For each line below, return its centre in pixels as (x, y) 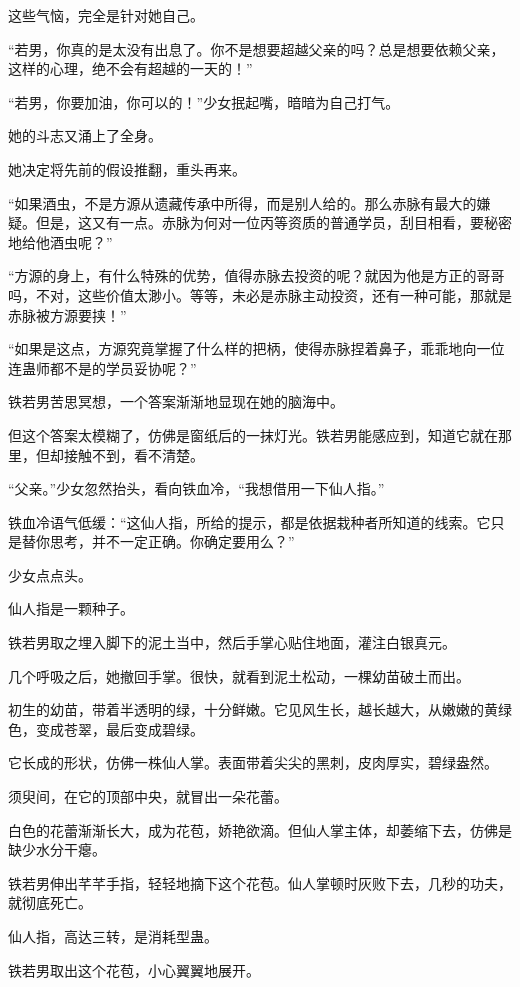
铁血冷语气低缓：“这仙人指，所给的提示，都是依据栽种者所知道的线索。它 (249, 521)
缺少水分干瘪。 (57, 849)
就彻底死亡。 (50, 902)
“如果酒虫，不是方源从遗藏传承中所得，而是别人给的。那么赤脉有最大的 (242, 202)
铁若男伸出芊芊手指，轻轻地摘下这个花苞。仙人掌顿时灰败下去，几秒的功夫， (260, 882)
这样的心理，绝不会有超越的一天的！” (130, 68)
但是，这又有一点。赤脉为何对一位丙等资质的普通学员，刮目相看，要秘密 (273, 222)
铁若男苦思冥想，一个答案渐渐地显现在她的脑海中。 (176, 401)
